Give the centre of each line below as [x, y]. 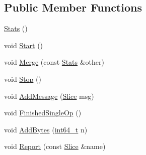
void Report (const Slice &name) [55, 146]
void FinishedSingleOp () [43, 113]
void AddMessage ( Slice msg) [49, 96]
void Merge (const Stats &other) [54, 62]
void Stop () [23, 79]
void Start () [24, 45]
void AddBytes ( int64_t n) [46, 129]
